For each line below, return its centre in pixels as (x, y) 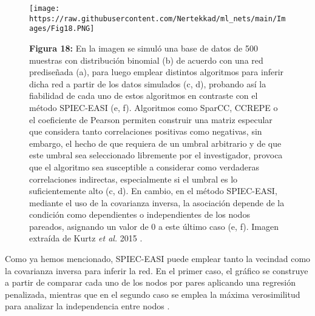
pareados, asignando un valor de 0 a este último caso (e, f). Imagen (154, 226)
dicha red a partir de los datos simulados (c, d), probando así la (148, 83)
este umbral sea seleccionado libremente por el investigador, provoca (156, 155)
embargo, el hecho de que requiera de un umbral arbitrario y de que (155, 143)
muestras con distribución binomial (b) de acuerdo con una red (146, 60)
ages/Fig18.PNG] (62, 29)
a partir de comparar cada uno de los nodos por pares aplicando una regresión (150, 282)
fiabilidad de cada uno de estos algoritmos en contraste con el (144, 96)
